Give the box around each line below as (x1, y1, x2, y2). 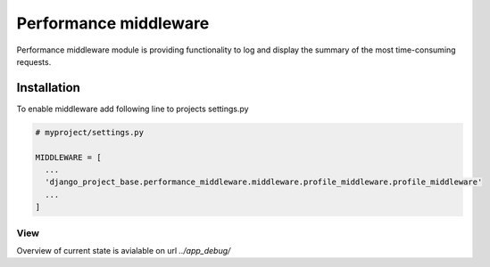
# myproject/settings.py (35, 127, 145, 137)
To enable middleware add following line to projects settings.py (16, 103, 249, 114)
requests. (16, 56, 52, 67)
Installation (16, 80, 80, 95)
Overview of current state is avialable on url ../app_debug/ (16, 245, 231, 255)
